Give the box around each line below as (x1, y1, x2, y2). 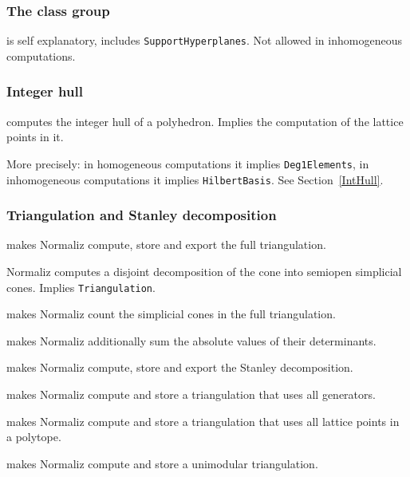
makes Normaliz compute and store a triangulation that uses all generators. (6, 386, 376, 403)
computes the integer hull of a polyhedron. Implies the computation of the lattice (6, 112, 404, 129)
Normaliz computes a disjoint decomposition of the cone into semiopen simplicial (6, 263, 402, 279)
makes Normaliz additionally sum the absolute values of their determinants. (6, 332, 376, 349)
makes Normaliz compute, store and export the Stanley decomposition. (6, 359, 353, 376)
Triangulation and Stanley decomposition (6, 205, 277, 225)
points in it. (6, 128, 64, 145)
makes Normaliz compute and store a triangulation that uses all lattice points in (6, 412, 400, 429)
